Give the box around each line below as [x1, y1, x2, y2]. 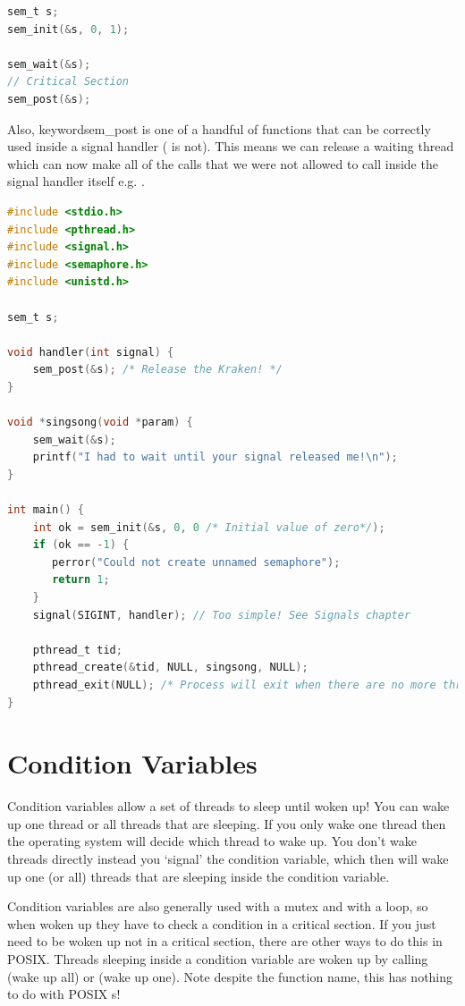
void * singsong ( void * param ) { [7, 416, 193, 429]
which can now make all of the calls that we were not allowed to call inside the [7, 154, 438, 173]
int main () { [7, 503, 84, 517]
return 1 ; [52, 573, 110, 587]
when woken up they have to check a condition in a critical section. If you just [7, 914, 436, 933]
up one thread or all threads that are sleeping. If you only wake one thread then [7, 814, 446, 833]
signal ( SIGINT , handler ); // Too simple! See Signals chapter [32, 608, 411, 621]
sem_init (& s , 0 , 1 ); [7, 22, 130, 36]
